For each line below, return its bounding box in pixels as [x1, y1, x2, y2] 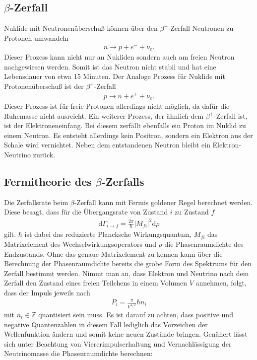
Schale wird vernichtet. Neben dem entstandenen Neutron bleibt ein [4, 140, 210, 150]
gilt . [4, 229, 16, 239]
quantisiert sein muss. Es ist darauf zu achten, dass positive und [38, 309, 233, 319]
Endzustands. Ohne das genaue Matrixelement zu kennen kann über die [4, 248, 223, 259]
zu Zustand [175, 207, 209, 217]
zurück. [33, 149, 56, 159]
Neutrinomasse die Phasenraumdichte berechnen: [4, 348, 153, 359]
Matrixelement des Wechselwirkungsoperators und [4, 238, 156, 249]
